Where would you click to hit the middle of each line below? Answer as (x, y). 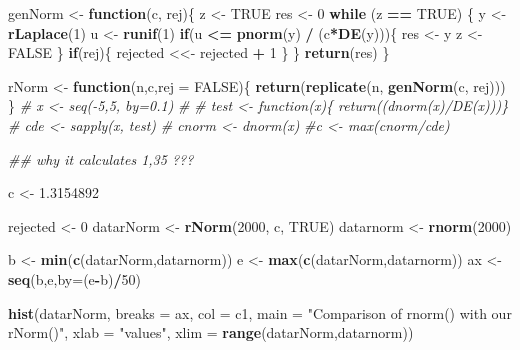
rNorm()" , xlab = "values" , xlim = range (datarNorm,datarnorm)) (211, 332)
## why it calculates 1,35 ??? (101, 158)
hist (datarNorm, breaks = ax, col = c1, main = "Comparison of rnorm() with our (260, 312)
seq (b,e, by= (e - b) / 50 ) (74, 278)
